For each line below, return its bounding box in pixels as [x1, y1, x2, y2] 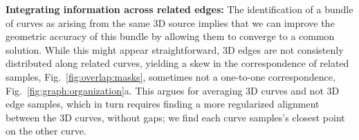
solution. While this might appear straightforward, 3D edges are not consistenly [6, 42, 344, 57]
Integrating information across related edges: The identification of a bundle [6, 2, 353, 16]
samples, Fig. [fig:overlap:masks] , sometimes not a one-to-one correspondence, [6, 69, 335, 83]
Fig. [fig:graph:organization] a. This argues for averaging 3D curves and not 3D [6, 83, 340, 97]
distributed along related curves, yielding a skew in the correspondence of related [6, 56, 349, 70]
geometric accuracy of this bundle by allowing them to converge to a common [6, 29, 335, 43]
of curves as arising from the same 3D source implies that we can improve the [6, 15, 335, 30]
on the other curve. [6, 123, 86, 138]
